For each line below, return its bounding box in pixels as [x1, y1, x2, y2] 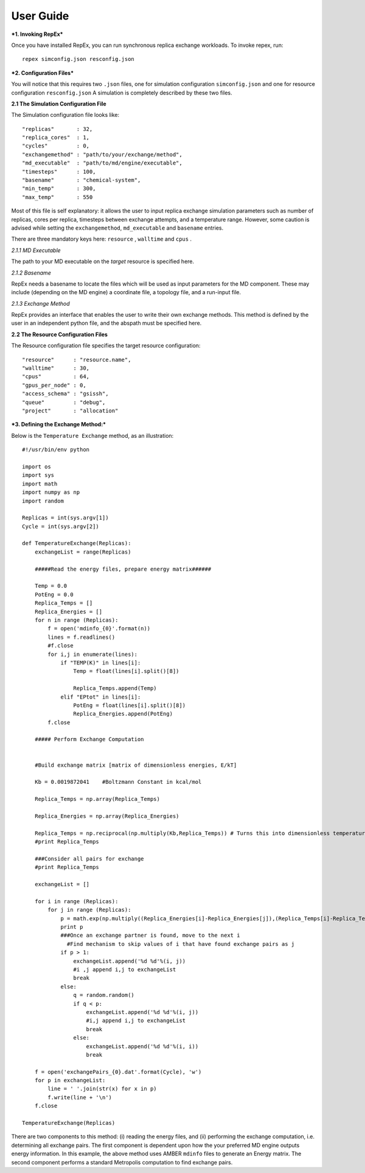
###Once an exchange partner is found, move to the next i [60, 932, 240, 939]
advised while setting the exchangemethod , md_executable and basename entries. [11, 224, 224, 231]
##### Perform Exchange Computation [34, 736, 144, 743]
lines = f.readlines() [47, 633, 116, 641]
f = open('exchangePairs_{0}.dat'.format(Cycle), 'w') [34, 1068, 202, 1075]
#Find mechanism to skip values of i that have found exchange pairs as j [67, 940, 295, 947]
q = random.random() [73, 992, 135, 999]
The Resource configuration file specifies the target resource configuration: [11, 342, 201, 350]
